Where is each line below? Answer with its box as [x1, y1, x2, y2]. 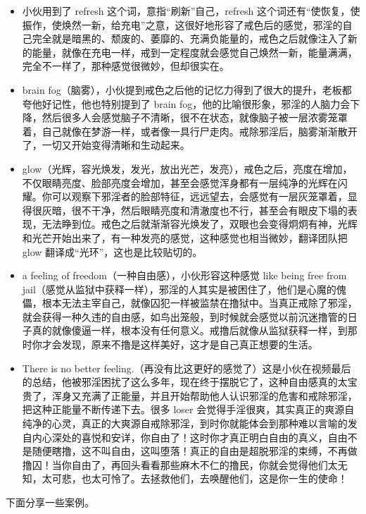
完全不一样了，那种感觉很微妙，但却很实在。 [22, 59, 229, 73]
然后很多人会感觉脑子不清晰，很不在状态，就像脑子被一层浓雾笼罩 [42, 110, 348, 125]
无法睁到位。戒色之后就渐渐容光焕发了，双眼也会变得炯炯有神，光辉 [42, 216, 358, 231]
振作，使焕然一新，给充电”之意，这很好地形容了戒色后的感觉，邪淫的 [22, 17, 343, 32]
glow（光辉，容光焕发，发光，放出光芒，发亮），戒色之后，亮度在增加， [22, 161, 353, 176]
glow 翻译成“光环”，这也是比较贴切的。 [22, 244, 203, 259]
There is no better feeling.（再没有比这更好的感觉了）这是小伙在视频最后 [22, 360, 351, 375]
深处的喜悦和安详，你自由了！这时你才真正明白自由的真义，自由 [51, 429, 348, 444]
